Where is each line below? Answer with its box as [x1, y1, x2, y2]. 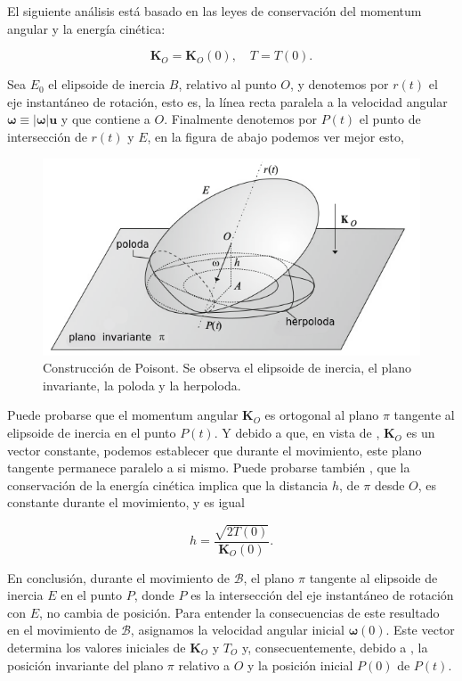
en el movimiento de [7, 620, 118, 639]
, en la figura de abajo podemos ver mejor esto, [147, 127, 404, 145]
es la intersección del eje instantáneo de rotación [190, 586, 454, 604]
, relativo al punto [178, 75, 277, 94]
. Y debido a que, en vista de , [214, 423, 380, 442]
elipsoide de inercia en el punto [7, 423, 176, 442]
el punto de [359, 110, 421, 128]
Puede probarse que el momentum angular [7, 406, 239, 424]
